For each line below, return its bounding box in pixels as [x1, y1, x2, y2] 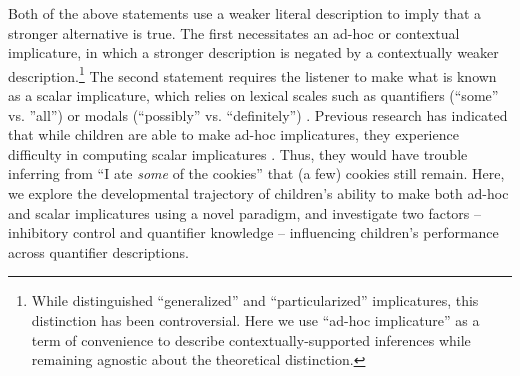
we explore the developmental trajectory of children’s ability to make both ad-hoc [8, 183, 509, 203]
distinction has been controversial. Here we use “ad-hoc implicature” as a [31, 309, 480, 330]
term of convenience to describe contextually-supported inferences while [31, 329, 471, 350]
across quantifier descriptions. [8, 241, 189, 262]
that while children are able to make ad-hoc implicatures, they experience [8, 124, 459, 145]
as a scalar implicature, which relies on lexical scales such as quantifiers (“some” [8, 85, 499, 106]
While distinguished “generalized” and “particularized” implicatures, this [31, 290, 479, 311]
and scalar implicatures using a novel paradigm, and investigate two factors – [8, 202, 482, 223]
